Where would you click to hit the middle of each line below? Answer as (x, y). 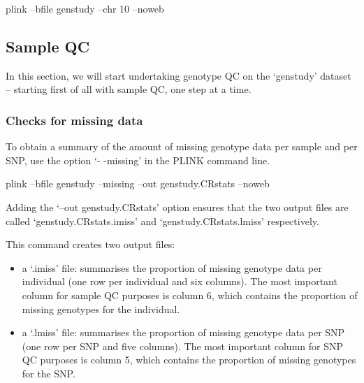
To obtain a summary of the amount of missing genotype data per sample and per (182, 146)
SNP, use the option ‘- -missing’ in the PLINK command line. (138, 160)
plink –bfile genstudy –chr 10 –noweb (85, 8)
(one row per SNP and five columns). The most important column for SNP (183, 346)
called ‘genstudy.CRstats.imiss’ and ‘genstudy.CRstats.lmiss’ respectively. (162, 221)
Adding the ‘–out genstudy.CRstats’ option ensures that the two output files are (177, 207)
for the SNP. (49, 373)
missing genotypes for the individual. (101, 309)
